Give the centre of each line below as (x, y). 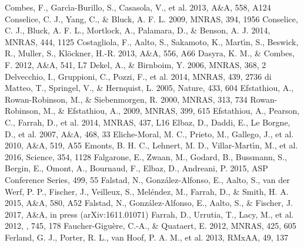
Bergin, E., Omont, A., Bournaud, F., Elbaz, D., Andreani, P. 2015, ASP (136, 168)
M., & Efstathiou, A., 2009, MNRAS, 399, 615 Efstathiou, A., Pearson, (171, 111)
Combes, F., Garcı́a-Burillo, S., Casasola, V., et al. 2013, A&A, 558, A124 (138, 7)
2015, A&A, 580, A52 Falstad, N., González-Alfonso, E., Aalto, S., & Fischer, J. (149, 203)
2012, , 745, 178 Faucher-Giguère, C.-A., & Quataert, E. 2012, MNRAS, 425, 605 (151, 226)
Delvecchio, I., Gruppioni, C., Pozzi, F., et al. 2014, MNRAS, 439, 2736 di (138, 76)
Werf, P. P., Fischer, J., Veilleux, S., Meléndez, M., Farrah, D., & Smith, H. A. (147, 191)
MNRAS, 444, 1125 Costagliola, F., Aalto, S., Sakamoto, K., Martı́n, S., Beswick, (152, 41)
